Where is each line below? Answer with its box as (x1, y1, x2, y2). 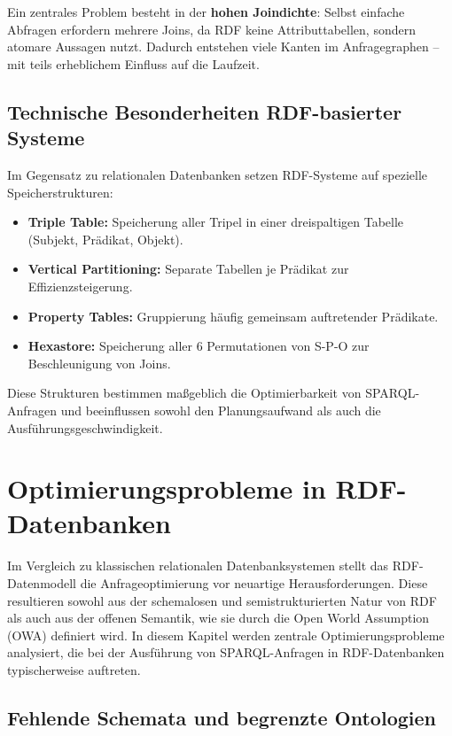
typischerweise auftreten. (7, 660, 141, 678)
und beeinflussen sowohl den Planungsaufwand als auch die (60, 400, 381, 419)
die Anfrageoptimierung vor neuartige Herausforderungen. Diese (80, 574, 428, 592)
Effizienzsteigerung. (27, 276, 133, 295)
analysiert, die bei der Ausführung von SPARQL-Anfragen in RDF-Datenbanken (7, 643, 445, 662)
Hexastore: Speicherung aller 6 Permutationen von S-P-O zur (27, 337, 370, 355)
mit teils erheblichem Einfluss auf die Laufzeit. (7, 54, 260, 73)
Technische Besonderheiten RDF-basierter (7, 97, 402, 125)
